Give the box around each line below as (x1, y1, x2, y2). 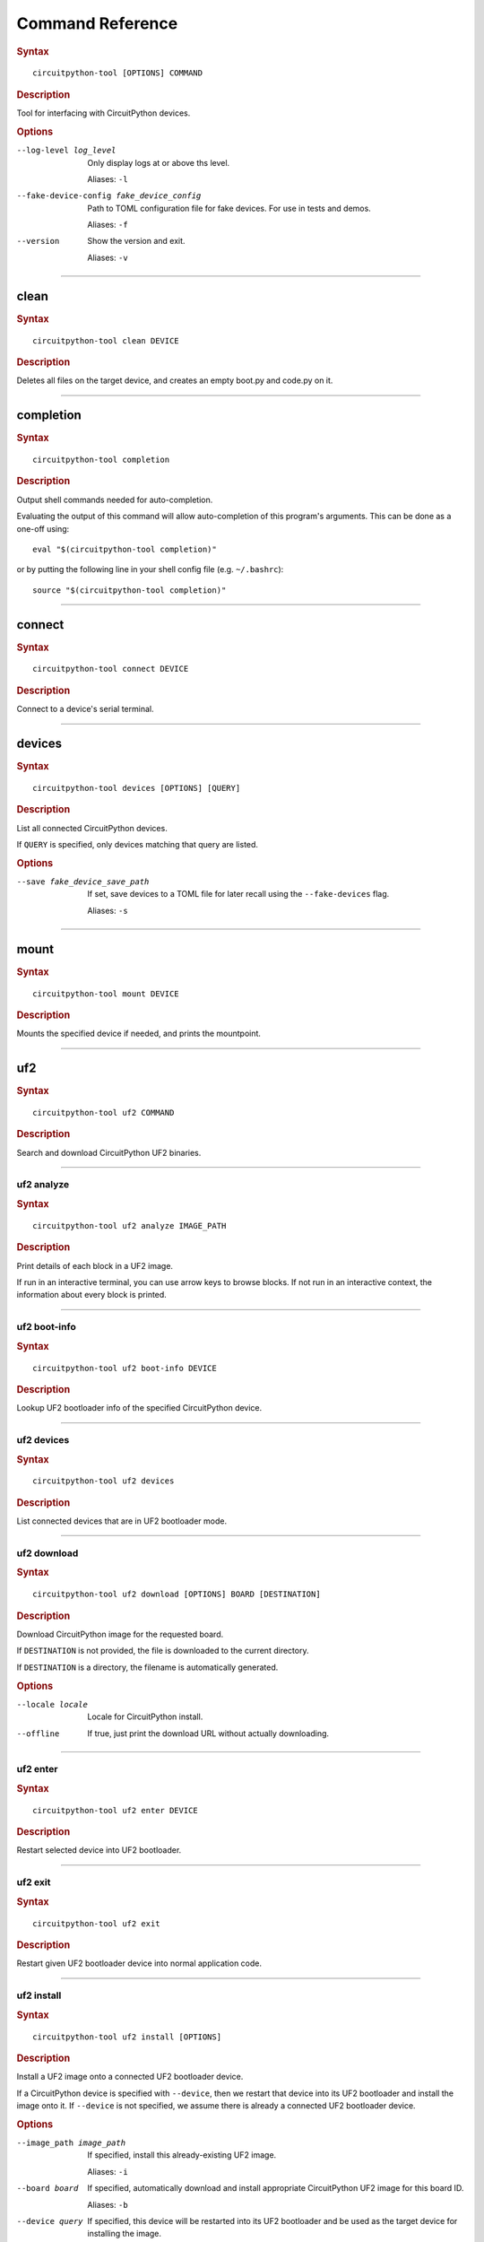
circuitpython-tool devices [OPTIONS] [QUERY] (32, 783, 241, 793)
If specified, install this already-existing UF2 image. (87, 2150, 277, 2160)
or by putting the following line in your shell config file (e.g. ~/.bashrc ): (16, 564, 284, 575)
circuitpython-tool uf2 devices (32, 1476, 175, 1486)
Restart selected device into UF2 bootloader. (16, 1845, 182, 1855)
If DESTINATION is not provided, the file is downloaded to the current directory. (16, 1646, 309, 1656)
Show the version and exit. (87, 236, 186, 247)
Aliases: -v (87, 252, 129, 263)
